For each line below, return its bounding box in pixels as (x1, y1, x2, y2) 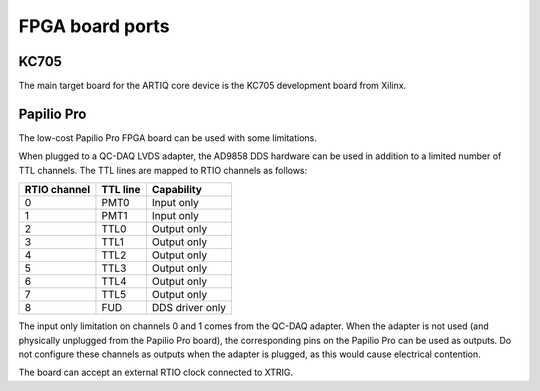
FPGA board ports (18, 15, 170, 37)
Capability (151, 183, 202, 197)
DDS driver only (151, 301, 227, 315)
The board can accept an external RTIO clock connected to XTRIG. (18, 366, 294, 379)
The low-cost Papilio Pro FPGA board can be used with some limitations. (18, 131, 317, 144)
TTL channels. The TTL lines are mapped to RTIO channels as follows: (18, 164, 308, 176)
